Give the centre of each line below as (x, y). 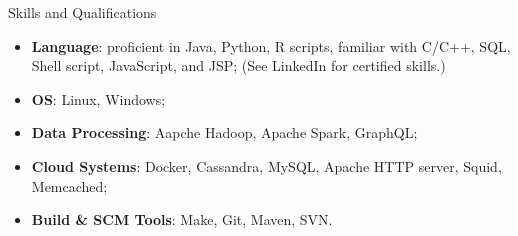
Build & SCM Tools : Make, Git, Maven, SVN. (182, 219)
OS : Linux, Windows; (98, 98)
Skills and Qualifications (82, 12)
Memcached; (69, 185)
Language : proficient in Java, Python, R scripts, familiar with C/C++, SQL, (271, 45)
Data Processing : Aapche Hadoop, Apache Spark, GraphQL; (224, 132)
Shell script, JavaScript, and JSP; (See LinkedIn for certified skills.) (238, 65)
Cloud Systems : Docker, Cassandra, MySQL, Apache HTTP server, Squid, (266, 165)
